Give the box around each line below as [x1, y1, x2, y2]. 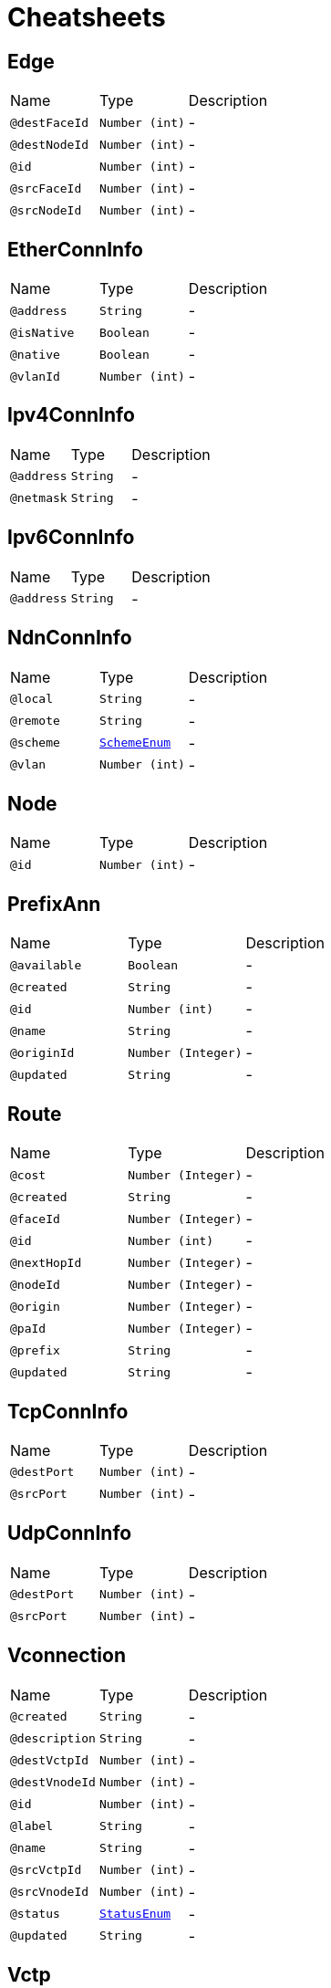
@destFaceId [10, 115, 89, 130]
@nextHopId [10, 1255, 82, 1270]
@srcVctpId [10, 1863, 82, 1878]
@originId [10, 1045, 75, 1060]
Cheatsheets [7, 2, 166, 33]
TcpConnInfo [7, 1399, 129, 1423]
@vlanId [10, 369, 60, 383]
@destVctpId [10, 1753, 89, 1768]
